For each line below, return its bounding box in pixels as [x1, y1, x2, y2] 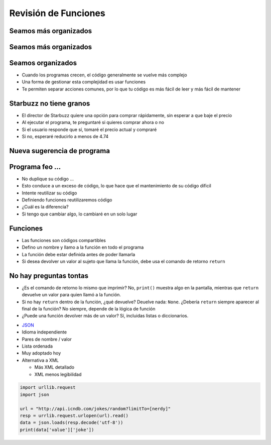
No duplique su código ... [22, 176, 74, 182]
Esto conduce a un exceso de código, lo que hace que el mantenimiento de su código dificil [22, 183, 212, 189]
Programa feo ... [9, 162, 61, 171]
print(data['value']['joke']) [20, 427, 94, 432]
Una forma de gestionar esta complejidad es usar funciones [22, 79, 146, 85]
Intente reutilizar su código [22, 190, 77, 196]
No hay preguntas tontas [9, 271, 89, 280]
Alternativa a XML [22, 357, 59, 363]
